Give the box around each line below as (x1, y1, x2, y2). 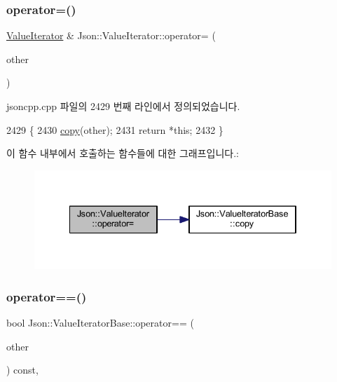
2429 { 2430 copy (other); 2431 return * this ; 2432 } (6, 122, 223, 137)
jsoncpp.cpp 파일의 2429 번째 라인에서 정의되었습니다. (6, 99, 240, 113)
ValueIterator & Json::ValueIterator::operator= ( (6, 28, 216, 43)
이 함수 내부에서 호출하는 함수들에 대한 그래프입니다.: (6, 146, 239, 161)
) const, (6, 362, 39, 377)
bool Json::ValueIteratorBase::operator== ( (6, 315, 194, 329)
